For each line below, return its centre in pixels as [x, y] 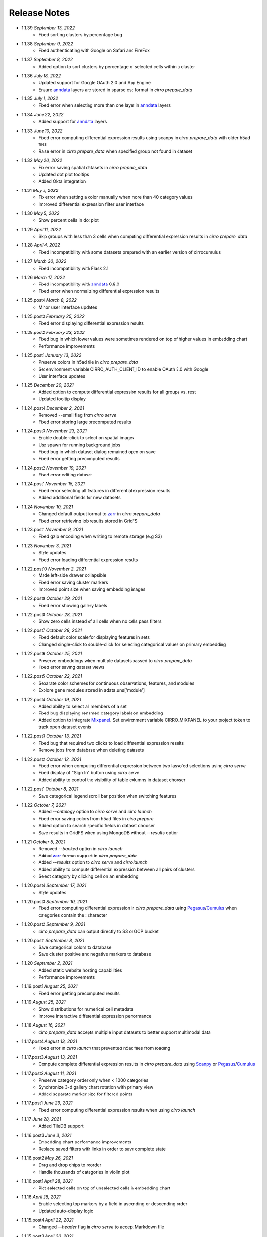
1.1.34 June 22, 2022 [43, 114]
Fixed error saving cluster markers [73, 582]
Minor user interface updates [68, 307]
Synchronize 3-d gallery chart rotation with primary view [96, 1087]
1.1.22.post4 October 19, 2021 [51, 699]
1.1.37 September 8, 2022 [47, 60]
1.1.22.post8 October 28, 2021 [52, 615]
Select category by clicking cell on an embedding [89, 876]
